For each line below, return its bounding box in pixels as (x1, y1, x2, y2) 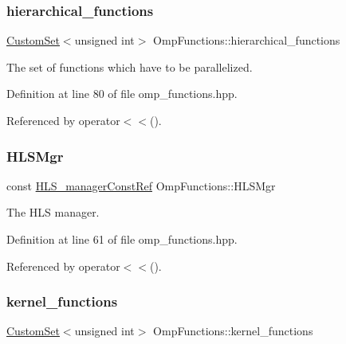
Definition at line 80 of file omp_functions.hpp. (6, 85, 238, 102)
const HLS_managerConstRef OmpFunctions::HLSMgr (6, 177, 276, 193)
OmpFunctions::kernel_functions (153, 322, 313, 339)
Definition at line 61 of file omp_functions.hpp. (6, 231, 238, 247)
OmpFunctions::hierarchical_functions (153, 32, 340, 49)
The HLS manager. (6, 204, 100, 221)
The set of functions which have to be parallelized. (6, 58, 253, 75)
